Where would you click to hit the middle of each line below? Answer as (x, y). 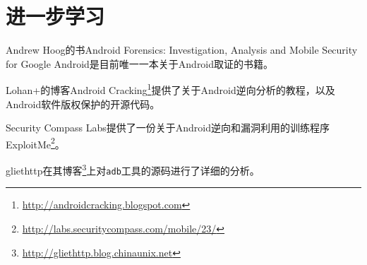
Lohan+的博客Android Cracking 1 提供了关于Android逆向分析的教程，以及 (170, 89)
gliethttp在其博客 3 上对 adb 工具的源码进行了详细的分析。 (133, 169)
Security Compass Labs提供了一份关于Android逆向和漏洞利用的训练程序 (168, 128)
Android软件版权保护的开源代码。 (83, 104)
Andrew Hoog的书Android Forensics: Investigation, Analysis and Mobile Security (182, 50)
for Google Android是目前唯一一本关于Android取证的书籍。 (140, 63)
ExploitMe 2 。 (35, 143)
